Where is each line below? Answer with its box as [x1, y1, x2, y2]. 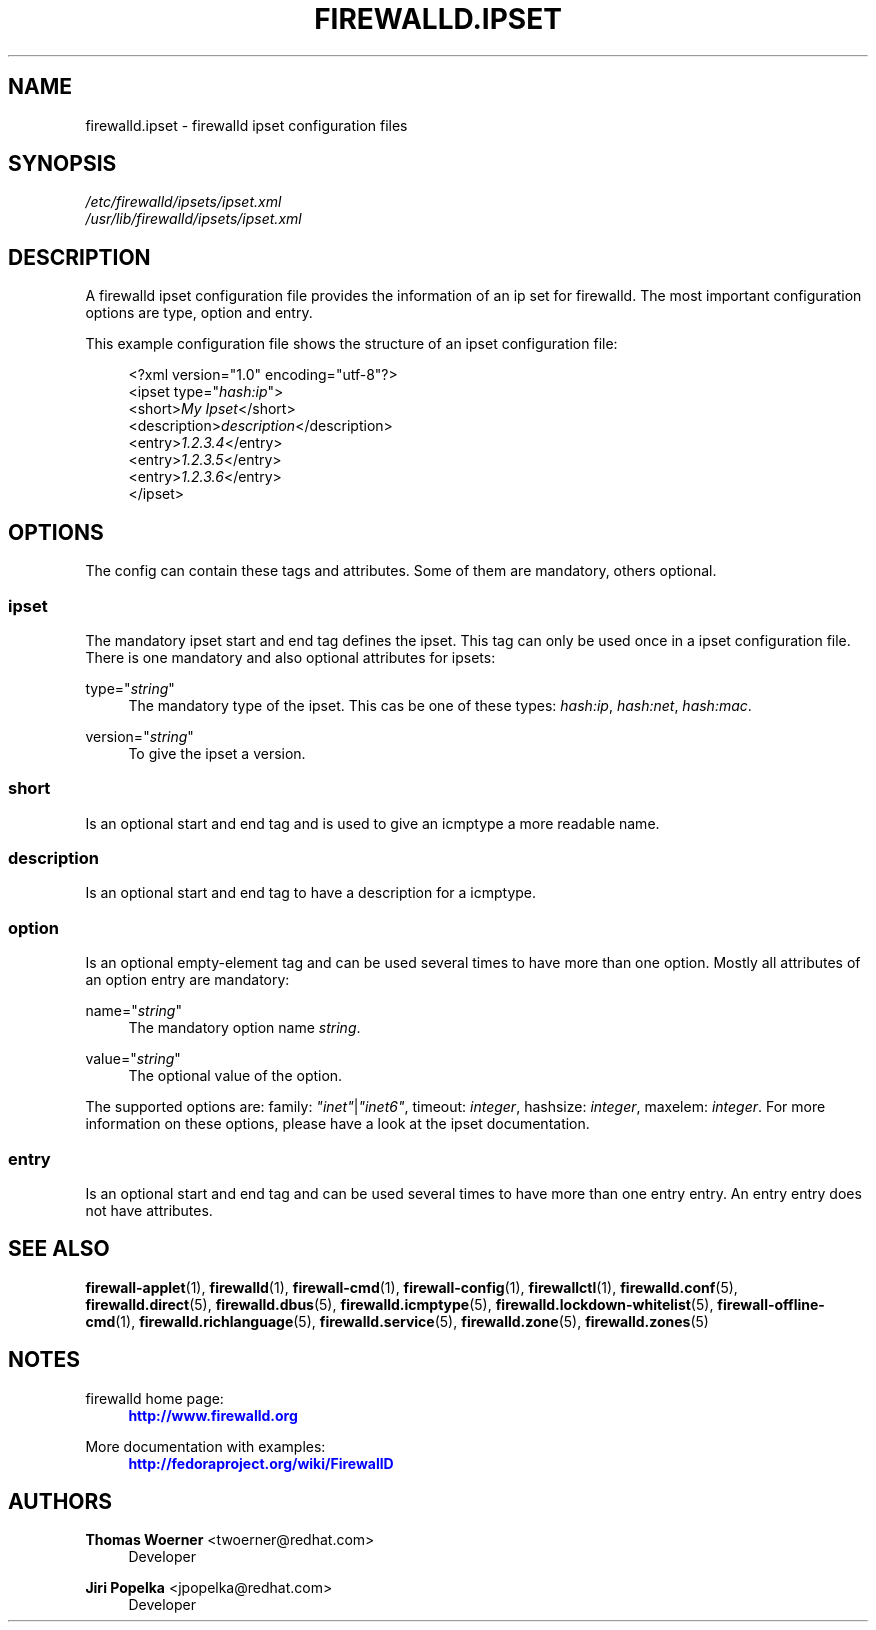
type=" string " [85, 679, 175, 697]
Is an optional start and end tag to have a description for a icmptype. [85, 884, 537, 902]
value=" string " [85, 1050, 181, 1068]
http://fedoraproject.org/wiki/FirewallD [128, 1454, 394, 1472]
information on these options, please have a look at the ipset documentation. [85, 1115, 590, 1133]
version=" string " [85, 727, 194, 745]
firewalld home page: [85, 1389, 224, 1407]
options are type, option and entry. [85, 304, 313, 322]
